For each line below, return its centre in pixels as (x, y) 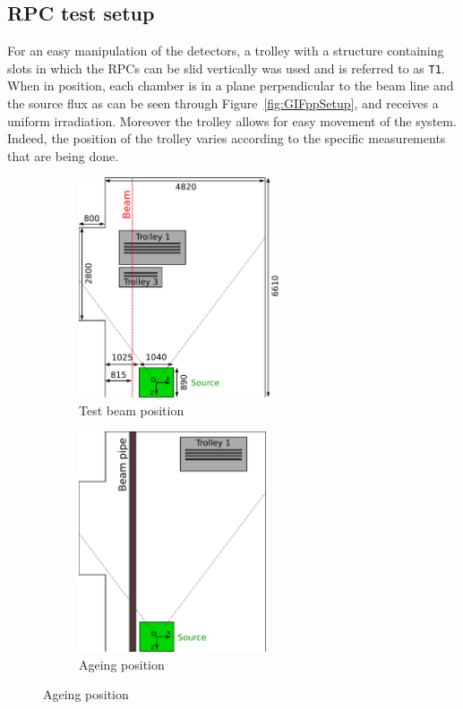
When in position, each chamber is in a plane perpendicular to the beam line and (231, 85)
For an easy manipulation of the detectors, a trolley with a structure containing (226, 51)
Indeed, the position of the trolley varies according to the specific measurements (227, 138)
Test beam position (132, 410)
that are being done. (63, 155)
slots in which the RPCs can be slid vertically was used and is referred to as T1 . (226, 68)
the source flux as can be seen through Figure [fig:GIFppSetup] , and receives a (223, 103)
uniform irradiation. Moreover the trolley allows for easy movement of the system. (232, 120)
